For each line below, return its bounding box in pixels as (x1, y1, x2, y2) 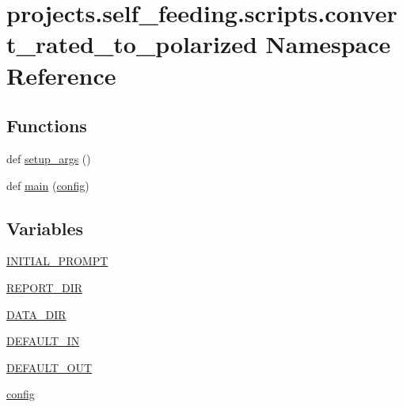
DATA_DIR (6, 306, 67, 322)
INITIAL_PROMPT (6, 253, 108, 269)
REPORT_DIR (6, 279, 83, 295)
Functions (6, 113, 87, 138)
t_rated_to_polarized (6, 28, 257, 60)
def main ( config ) (6, 177, 89, 193)
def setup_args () (6, 150, 91, 166)
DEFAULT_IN (6, 333, 80, 349)
